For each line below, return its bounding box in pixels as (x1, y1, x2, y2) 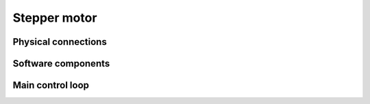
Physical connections (12, 36, 108, 48)
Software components (12, 58, 110, 69)
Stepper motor (12, 10, 97, 25)
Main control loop (12, 80, 89, 91)
